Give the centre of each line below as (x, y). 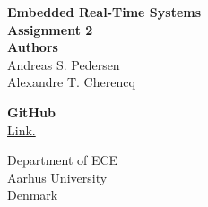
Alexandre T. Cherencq (71, 82)
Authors (33, 47)
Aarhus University (57, 177)
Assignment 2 (50, 29)
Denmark (33, 195)
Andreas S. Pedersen (64, 64)
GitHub (31, 112)
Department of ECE (63, 160)
